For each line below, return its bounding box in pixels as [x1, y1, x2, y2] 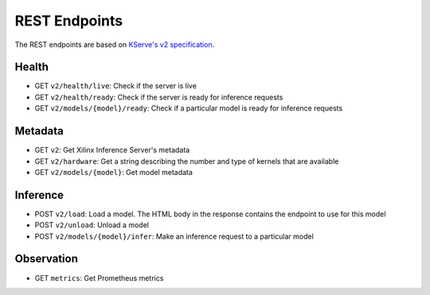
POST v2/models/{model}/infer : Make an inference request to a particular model [34, 231, 314, 241]
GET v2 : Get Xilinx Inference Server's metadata [34, 146, 190, 155]
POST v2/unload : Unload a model [34, 220, 149, 230]
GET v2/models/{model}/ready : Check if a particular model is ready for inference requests [34, 103, 343, 113]
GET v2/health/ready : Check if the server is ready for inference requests [34, 92, 283, 102]
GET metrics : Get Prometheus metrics [34, 273, 164, 282]
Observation [14, 252, 79, 266]
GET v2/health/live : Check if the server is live [34, 81, 197, 91]
